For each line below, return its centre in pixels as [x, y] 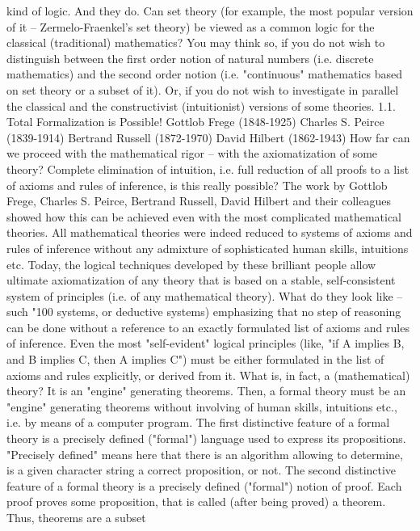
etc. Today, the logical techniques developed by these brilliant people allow [191, 264]
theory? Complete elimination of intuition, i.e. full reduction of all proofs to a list [208, 169]
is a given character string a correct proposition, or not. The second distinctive [202, 470]
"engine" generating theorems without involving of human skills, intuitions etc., [202, 406]
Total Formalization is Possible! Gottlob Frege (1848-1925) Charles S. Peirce [195, 122]
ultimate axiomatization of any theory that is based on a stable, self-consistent [201, 280]
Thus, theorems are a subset [76, 517]
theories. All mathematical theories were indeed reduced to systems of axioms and [210, 232]
